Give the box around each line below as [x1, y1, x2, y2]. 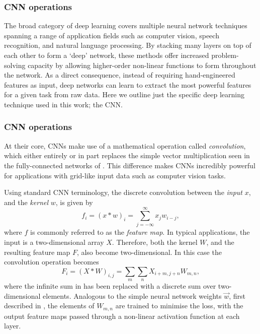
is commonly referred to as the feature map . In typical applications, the [30, 227, 250, 237]
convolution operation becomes [4, 256, 99, 267]
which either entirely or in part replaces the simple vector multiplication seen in [4, 150, 250, 161]
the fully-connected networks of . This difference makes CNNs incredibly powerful [4, 160, 255, 170]
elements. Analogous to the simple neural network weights [43, 290, 222, 301]
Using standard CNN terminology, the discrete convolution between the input [4, 187, 243, 197]
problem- [211, 50, 239, 60]
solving [4, 59, 26, 70]
